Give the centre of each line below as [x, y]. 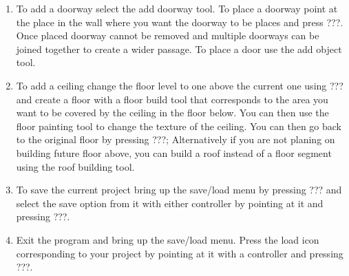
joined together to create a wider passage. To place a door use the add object [179, 49]
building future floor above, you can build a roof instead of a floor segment [174, 152]
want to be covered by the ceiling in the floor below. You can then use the [172, 113]
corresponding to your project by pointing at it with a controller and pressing [180, 253]
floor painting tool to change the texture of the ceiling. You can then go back [179, 126]
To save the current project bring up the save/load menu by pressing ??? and [179, 190]
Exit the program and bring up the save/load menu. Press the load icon [168, 239]
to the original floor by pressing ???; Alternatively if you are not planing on [176, 139]
